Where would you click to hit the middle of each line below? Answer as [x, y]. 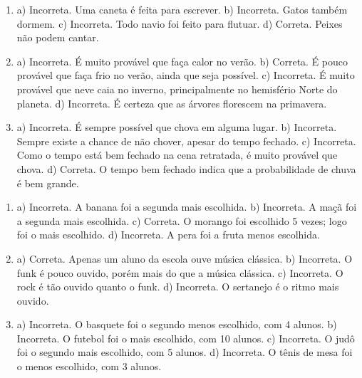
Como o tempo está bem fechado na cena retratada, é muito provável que [177, 155]
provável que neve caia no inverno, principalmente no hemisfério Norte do [177, 89]
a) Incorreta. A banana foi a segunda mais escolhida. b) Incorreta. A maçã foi [187, 207]
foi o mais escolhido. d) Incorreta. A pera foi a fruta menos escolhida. [168, 235]
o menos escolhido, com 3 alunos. [89, 366]
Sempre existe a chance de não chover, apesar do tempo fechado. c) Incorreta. [186, 141]
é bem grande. [48, 183]
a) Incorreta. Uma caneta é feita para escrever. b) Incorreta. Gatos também [182, 9]
